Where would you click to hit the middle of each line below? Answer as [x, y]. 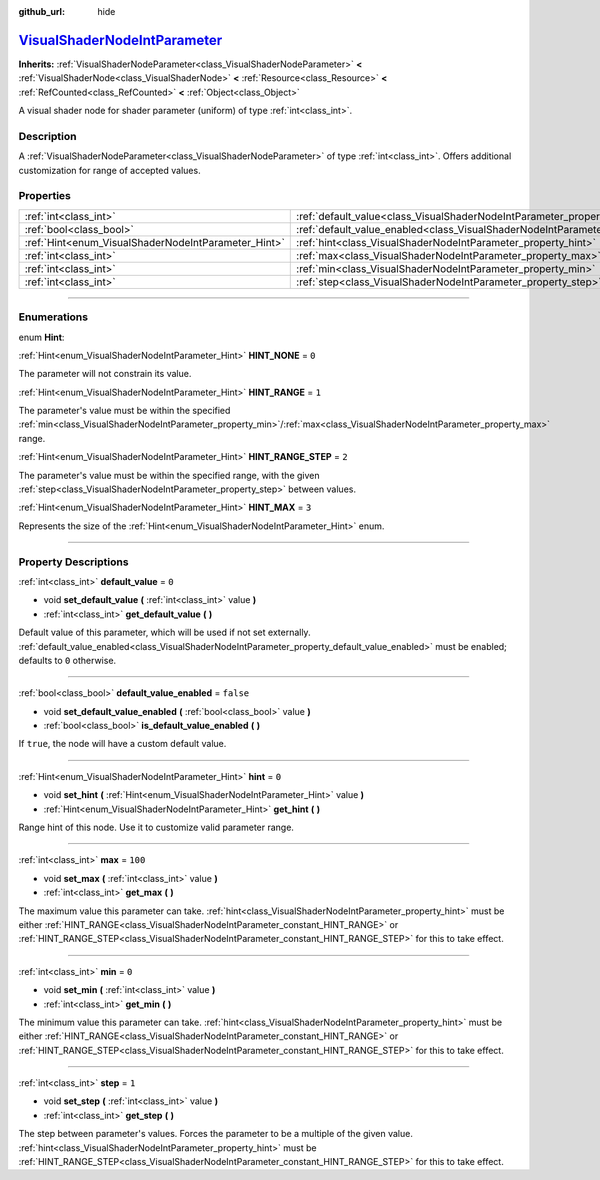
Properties [45, 196]
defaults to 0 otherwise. [67, 660]
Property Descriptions [73, 562]
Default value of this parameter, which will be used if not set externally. [164, 632]
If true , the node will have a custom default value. [122, 744]
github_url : [41, 11]
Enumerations [53, 317]
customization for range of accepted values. [109, 170]
